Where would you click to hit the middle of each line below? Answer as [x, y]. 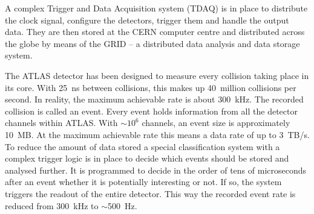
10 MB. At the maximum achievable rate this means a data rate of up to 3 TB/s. [157, 134]
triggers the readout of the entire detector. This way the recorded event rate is [150, 193]
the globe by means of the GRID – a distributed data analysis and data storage [152, 43]
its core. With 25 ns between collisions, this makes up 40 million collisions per [151, 87]
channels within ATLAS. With [61, 123]
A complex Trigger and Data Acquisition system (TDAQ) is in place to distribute [156, 8]
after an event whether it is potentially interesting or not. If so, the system [143, 182]
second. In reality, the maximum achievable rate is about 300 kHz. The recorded [154, 99]
